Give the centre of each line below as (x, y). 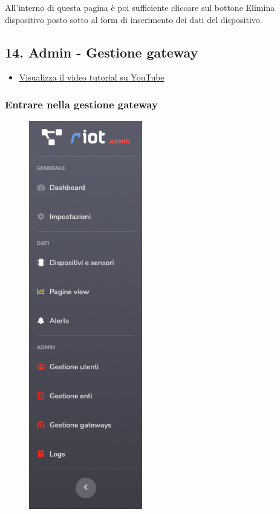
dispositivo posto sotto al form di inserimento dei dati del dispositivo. (134, 19)
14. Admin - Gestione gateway (102, 52)
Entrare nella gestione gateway (81, 104)
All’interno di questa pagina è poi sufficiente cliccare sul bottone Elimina (140, 7)
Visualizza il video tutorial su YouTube (92, 77)
